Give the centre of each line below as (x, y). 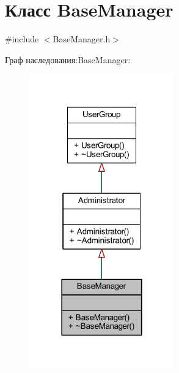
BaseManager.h (82, 39)
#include (22, 39)
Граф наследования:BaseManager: (68, 59)
